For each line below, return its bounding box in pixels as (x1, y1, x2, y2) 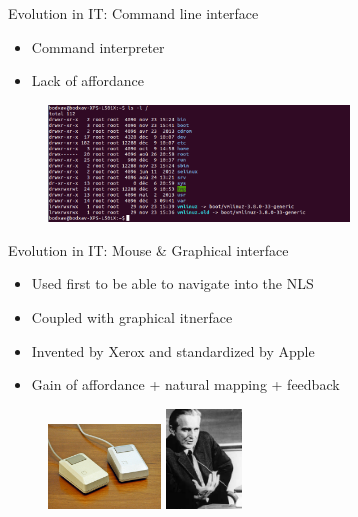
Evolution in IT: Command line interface (8, 3, 259, 23)
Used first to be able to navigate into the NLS (31, 273, 314, 294)
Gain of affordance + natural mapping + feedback (31, 374, 340, 395)
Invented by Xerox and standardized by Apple (31, 340, 315, 361)
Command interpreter (31, 36, 165, 57)
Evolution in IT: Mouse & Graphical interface (8, 239, 289, 260)
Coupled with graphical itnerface (31, 307, 233, 327)
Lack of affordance (31, 70, 145, 91)
